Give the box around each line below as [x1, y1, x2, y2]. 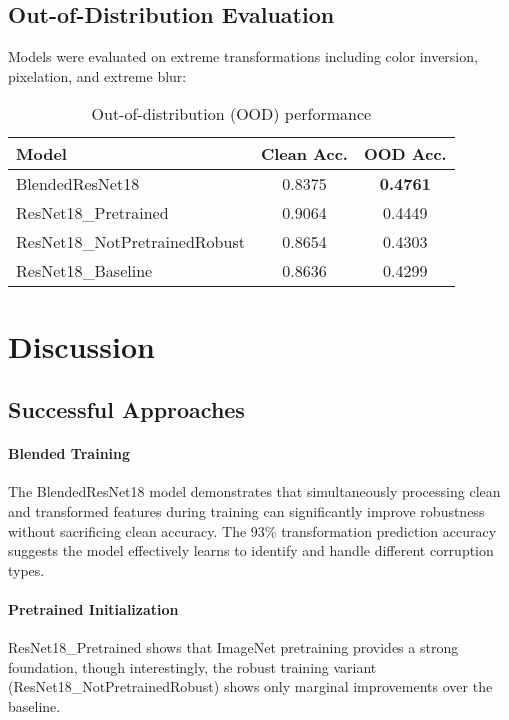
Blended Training [8, 443, 131, 464]
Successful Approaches [8, 394, 245, 425]
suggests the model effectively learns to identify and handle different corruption [8, 540, 494, 561]
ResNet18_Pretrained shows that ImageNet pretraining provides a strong [8, 637, 459, 658]
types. [8, 559, 45, 580]
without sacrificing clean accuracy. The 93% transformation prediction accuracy [8, 520, 497, 541]
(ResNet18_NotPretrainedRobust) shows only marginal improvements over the [8, 676, 493, 697]
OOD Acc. [363, 142, 447, 166]
